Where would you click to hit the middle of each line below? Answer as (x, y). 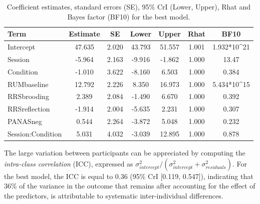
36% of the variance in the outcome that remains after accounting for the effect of (130, 186)
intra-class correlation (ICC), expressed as (69, 163)
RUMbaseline (28, 84)
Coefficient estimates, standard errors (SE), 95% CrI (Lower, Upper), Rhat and (128, 6)
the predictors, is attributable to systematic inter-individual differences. (114, 195)
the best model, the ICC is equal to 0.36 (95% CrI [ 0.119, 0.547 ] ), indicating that (129, 176)
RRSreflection (29, 109)
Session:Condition (35, 133)
